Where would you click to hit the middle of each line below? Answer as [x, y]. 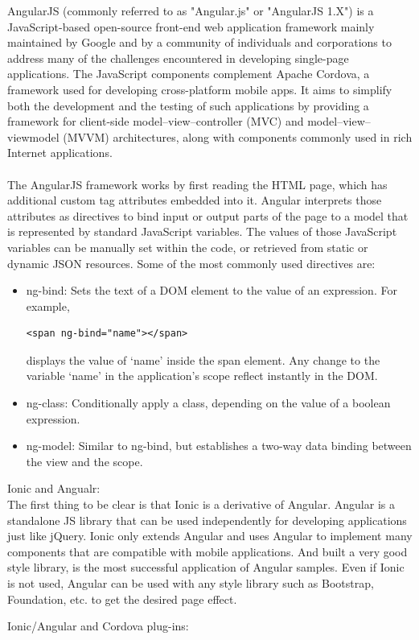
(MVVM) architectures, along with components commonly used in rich [238, 136]
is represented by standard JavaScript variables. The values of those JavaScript [202, 231]
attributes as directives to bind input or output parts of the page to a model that [208, 215]
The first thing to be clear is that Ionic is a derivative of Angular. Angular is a [201, 504]
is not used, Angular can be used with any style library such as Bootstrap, [191, 583]
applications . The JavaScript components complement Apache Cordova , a [189, 74]
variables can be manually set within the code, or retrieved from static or [188, 247]
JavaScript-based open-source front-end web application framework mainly [191, 26]
